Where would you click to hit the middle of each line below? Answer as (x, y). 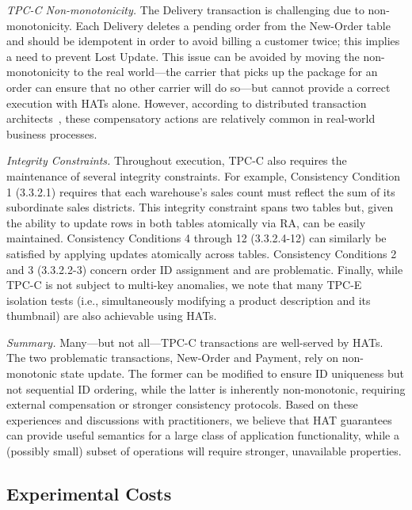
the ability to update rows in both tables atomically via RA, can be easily (186, 222)
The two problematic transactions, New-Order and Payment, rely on (172, 358)
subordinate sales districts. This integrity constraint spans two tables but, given (200, 207)
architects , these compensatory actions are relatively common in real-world (191, 118)
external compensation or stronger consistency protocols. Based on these (182, 404)
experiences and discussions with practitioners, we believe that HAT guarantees (199, 419)
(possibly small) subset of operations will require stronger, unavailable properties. (204, 451)
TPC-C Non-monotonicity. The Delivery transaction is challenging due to (185, 10)
